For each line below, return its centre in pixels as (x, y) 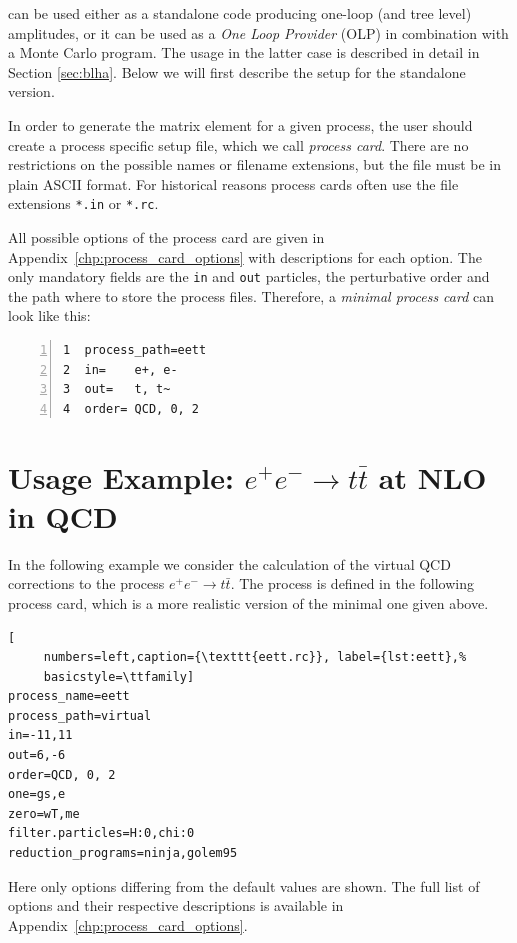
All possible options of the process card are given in (166, 237)
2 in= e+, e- (120, 369)
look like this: (49, 315)
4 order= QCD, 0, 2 (131, 408)
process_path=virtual (80, 715)
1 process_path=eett (135, 350)
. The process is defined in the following (352, 583)
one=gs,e (37, 794)
